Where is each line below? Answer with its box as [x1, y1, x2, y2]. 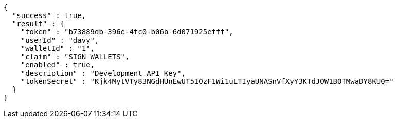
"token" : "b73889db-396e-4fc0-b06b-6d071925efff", [21, 28, 233, 36]
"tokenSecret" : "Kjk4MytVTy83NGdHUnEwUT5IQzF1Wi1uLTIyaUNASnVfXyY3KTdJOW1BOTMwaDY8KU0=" [21, 77, 394, 85]
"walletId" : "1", [21, 44, 95, 53]
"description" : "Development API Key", [21, 69, 186, 77]
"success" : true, [12, 11, 86, 20]
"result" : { [12, 20, 65, 28]
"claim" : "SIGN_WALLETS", [21, 53, 130, 61]
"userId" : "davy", [21, 36, 99, 44]
